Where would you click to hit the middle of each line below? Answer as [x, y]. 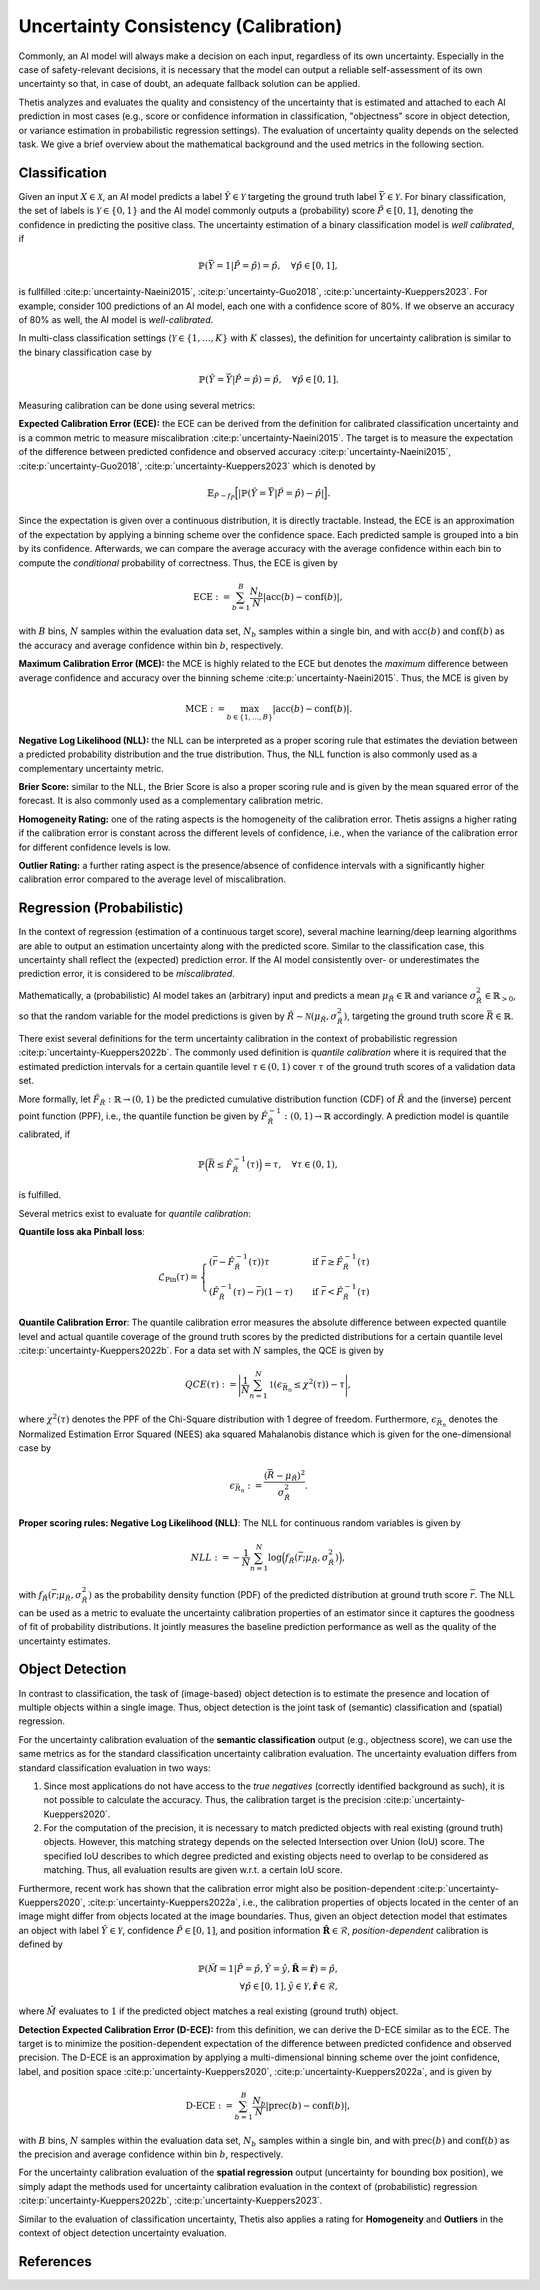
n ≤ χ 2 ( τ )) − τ [316, 1385]
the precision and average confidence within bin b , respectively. [151, 2154]
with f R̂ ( [35, 1596]
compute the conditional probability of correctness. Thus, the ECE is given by [178, 562]
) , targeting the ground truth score [414, 1016]
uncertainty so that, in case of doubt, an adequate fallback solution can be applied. [189, 84]
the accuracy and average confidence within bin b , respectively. [151, 645]
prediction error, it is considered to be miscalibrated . [126, 974]
